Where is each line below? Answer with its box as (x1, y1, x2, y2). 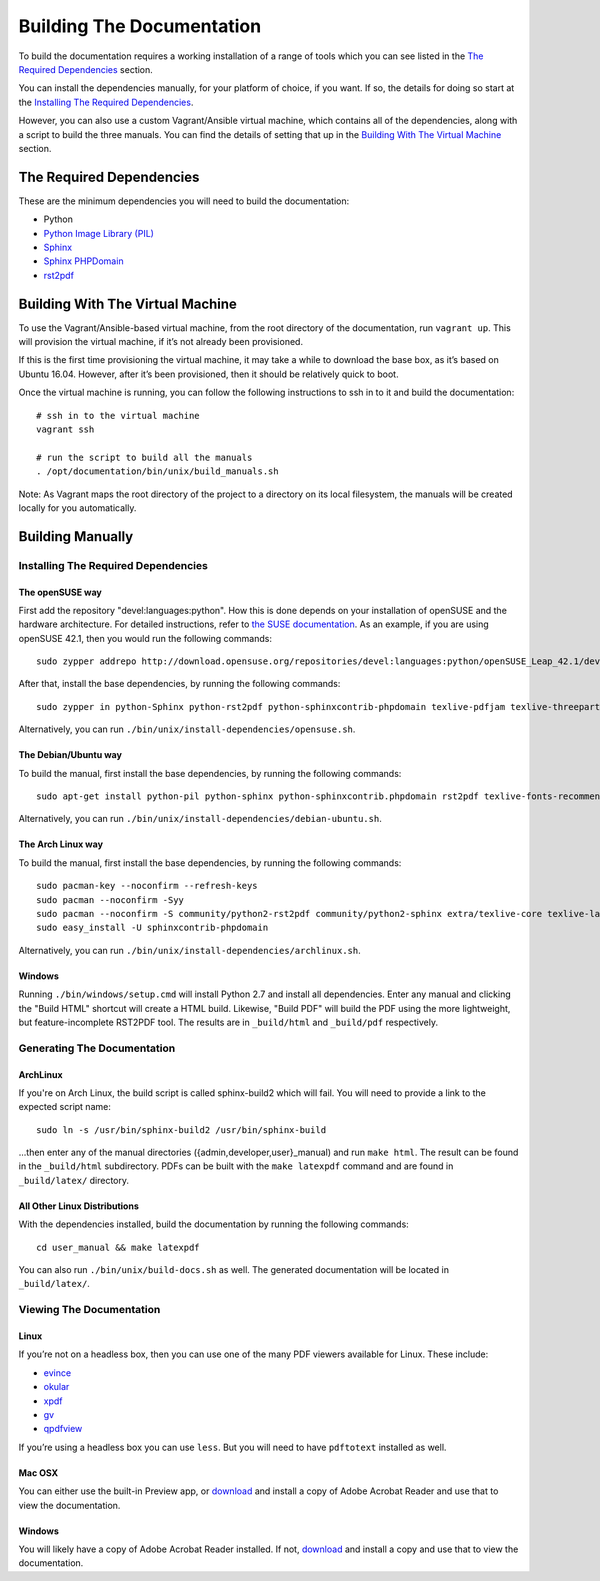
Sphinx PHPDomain (43, 255, 124, 267)
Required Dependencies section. (18, 63, 154, 75)
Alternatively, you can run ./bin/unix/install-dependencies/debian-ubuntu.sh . (18, 813, 382, 825)
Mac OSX (18, 1466, 59, 1479)
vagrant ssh (36, 424, 95, 435)
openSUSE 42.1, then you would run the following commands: (18, 632, 272, 644)
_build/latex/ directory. (18, 1174, 130, 1186)
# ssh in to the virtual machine (36, 410, 200, 421)
